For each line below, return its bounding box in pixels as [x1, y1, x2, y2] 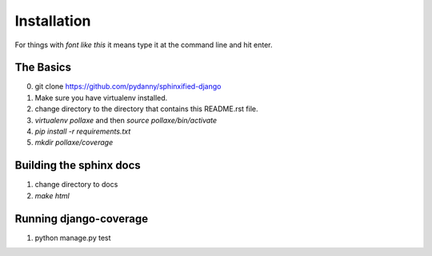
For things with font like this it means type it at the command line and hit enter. [14, 40, 273, 50]
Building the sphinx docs [14, 158, 142, 172]
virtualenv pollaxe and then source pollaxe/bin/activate [34, 115, 218, 125]
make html [34, 190, 70, 200]
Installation [14, 12, 91, 30]
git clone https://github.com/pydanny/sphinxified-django [34, 82, 222, 91]
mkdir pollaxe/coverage [34, 138, 114, 147]
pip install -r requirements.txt [34, 126, 131, 136]
